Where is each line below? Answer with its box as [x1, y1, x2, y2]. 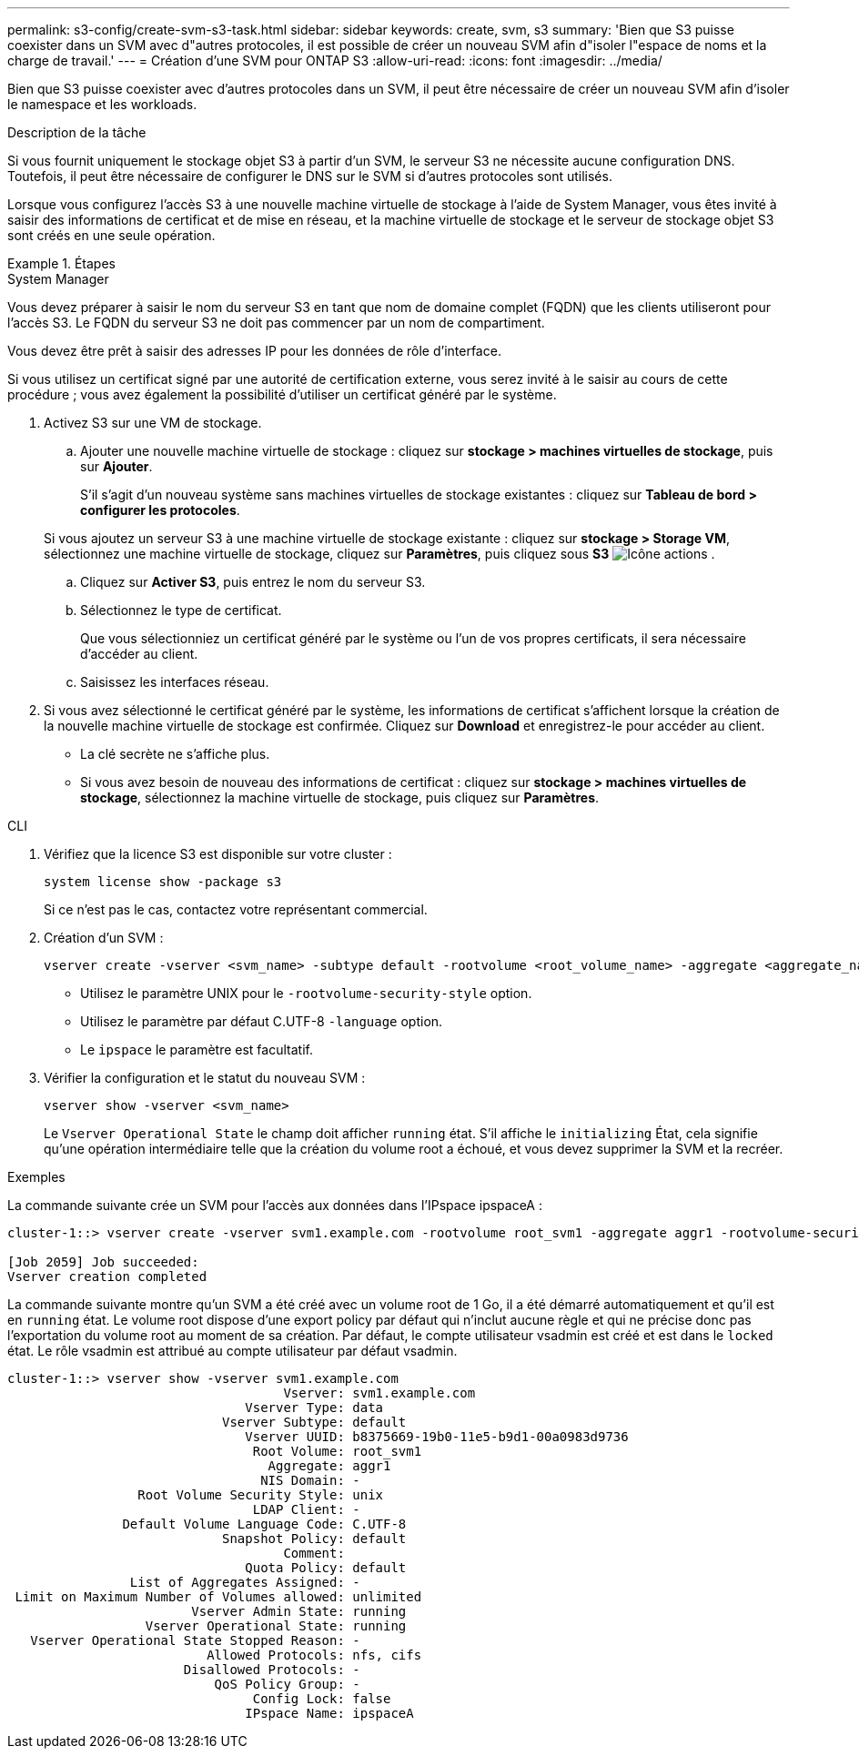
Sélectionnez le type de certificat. [80, 602, 282, 618]
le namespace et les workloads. [7, 96, 197, 112]
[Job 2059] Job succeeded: [7, 1255, 199, 1269]
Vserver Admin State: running [191, 1604, 407, 1619]
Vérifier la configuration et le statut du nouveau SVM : [44, 1070, 366, 1085]
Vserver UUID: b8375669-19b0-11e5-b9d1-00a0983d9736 [245, 1429, 629, 1444]
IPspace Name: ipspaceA [245, 1706, 414, 1721]
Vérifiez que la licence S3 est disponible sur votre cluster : [44, 846, 392, 862]
